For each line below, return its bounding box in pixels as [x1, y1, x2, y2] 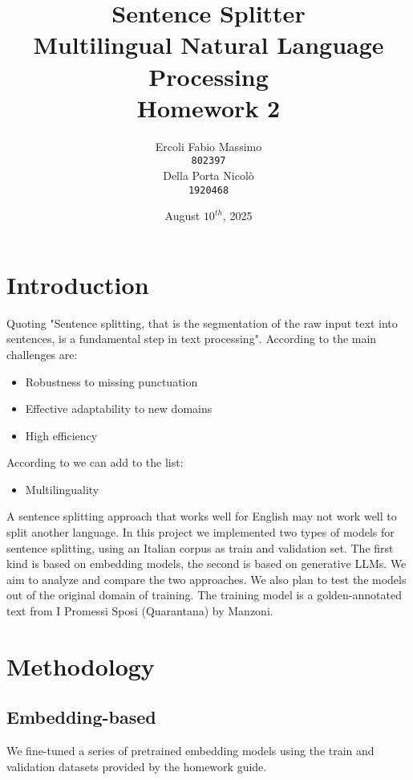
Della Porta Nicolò [163, 166, 254, 183]
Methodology [6, 649, 155, 682]
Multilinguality [25, 480, 99, 497]
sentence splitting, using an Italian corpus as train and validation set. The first [6, 539, 394, 556]
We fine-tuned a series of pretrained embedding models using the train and [6, 742, 375, 759]
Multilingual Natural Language [33, 28, 384, 61]
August [164, 207, 200, 224]
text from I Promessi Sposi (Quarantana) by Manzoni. [6, 602, 273, 619]
